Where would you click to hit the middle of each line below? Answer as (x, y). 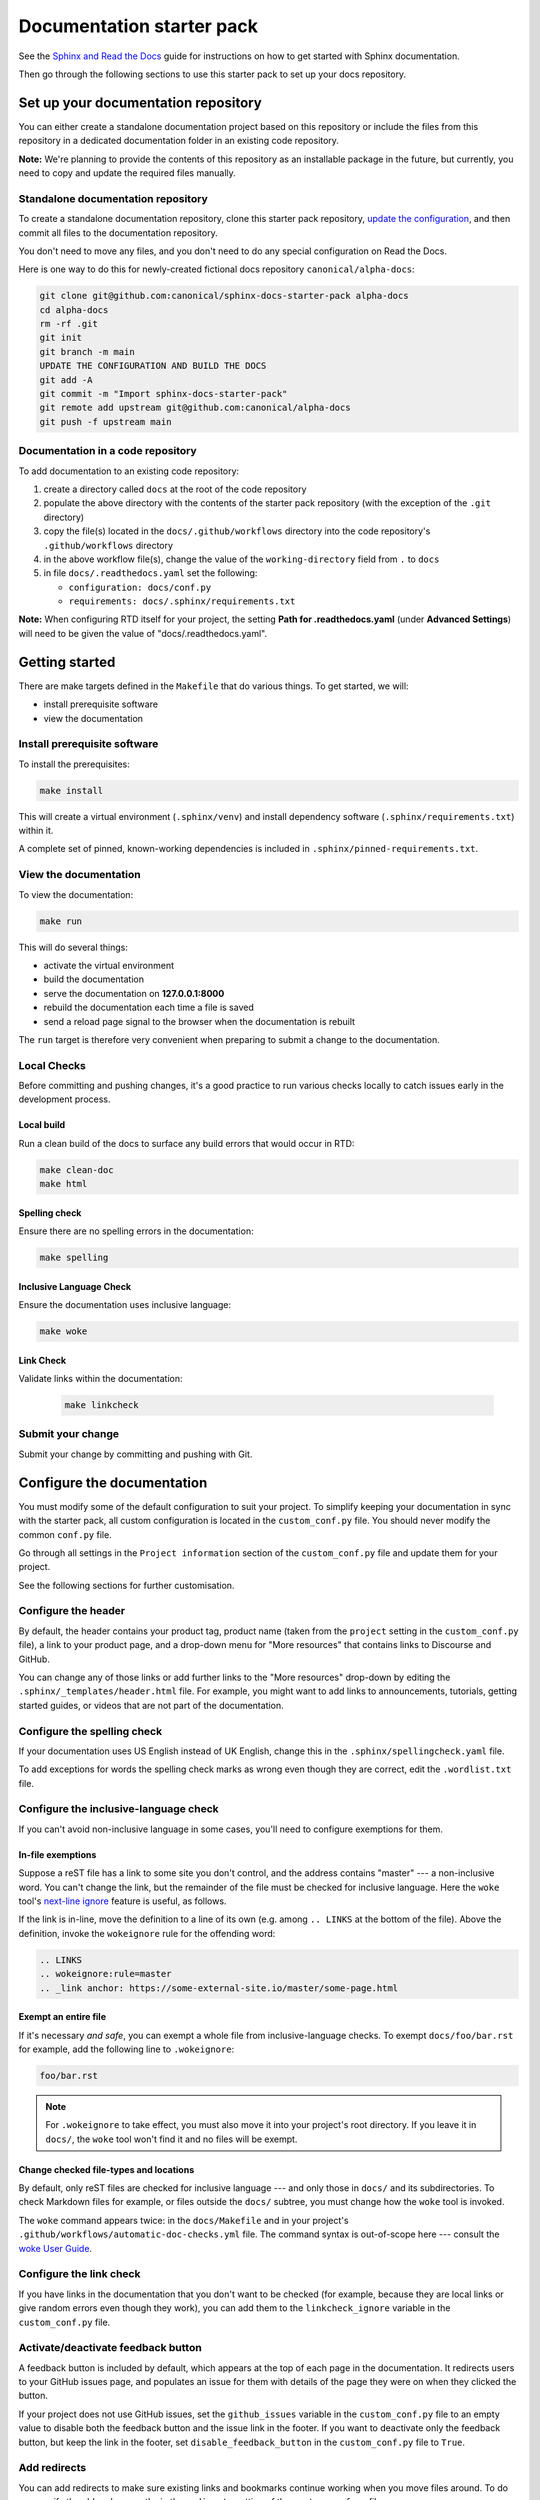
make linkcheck (101, 1405)
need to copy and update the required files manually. (127, 173)
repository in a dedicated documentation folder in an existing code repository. (179, 141)
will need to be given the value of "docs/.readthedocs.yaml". (143, 633)
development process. (64, 1099)
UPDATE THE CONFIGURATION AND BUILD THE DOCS (153, 366)
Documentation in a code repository (107, 451)
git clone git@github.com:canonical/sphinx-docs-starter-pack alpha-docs (224, 296)
